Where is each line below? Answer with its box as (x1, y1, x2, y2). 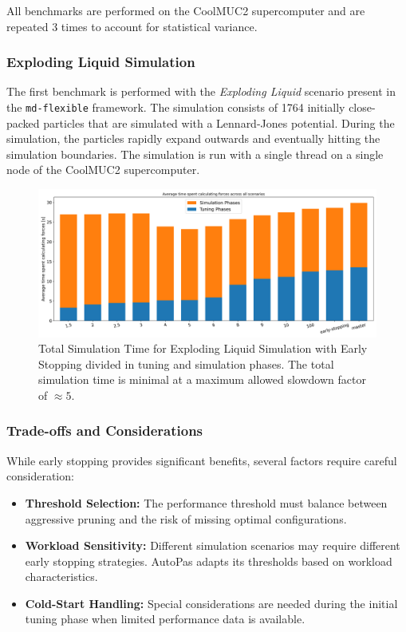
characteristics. (25, 568, 98, 585)
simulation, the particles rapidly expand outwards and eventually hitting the (6, 130, 380, 147)
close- (349, 99, 376, 115)
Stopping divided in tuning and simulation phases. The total (38, 355, 334, 372)
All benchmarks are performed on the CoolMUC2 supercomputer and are (6, 2, 365, 18)
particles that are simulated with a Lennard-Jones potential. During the (43, 114, 395, 131)
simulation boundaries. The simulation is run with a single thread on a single (6, 145, 384, 162)
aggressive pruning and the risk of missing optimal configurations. (25, 510, 347, 527)
